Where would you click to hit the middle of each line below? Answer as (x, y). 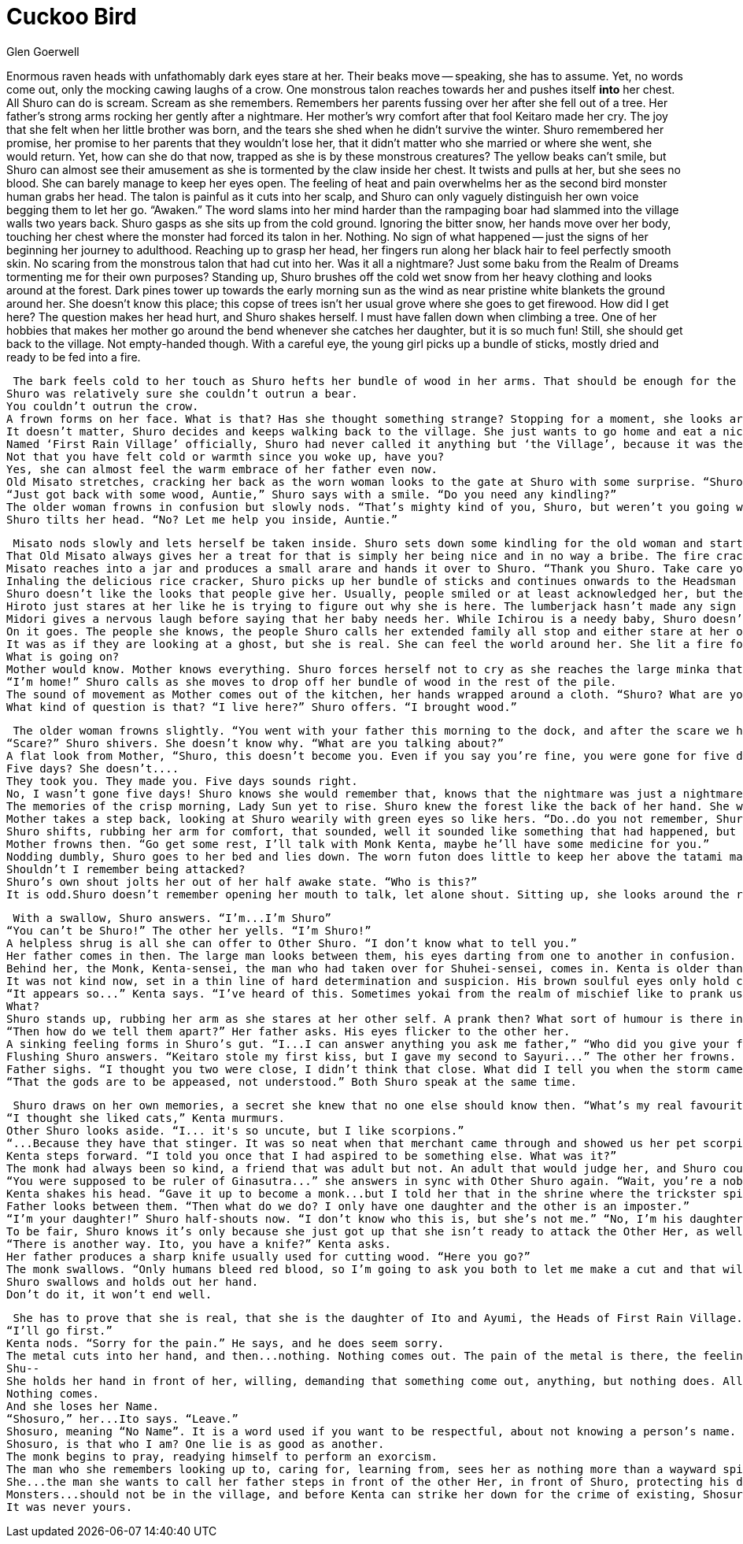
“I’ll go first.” (59, 1330)
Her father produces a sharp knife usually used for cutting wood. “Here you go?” (268, 1256)
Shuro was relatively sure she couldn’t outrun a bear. (182, 393)
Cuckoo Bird (72, 17)
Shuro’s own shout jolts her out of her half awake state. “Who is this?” (242, 881)
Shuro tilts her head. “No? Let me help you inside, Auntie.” (202, 519)
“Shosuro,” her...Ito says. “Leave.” (123, 1418)
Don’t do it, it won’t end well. (109, 1294)
